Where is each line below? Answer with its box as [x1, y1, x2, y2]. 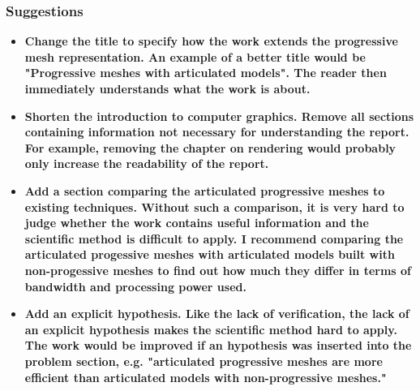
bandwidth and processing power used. [24, 277, 246, 294]
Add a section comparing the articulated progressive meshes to [24, 182, 385, 199]
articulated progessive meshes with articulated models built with [24, 246, 395, 263]
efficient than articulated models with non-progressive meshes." [24, 368, 387, 385]
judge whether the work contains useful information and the [24, 214, 369, 231]
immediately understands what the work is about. [24, 80, 311, 97]
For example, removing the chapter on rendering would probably [24, 139, 396, 156]
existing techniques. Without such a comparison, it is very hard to [24, 198, 405, 215]
